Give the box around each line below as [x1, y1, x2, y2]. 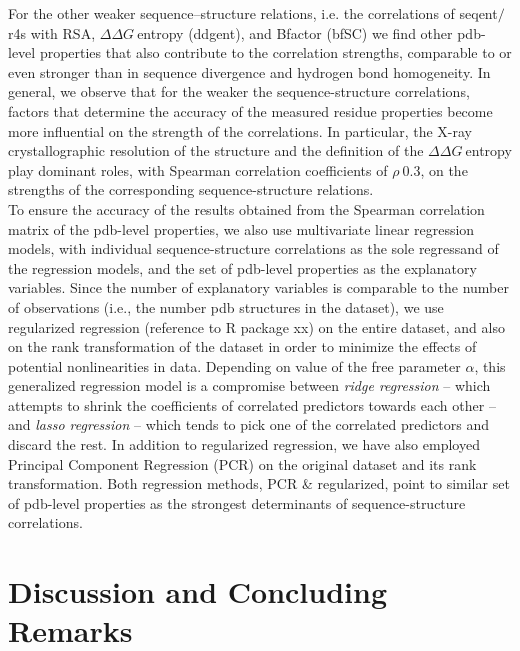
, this [474, 355, 506, 376]
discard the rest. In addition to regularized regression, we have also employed [8, 434, 480, 455]
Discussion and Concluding [8, 571, 387, 612]
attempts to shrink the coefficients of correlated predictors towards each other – [8, 394, 496, 415]
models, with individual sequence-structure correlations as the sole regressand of [8, 238, 499, 259]
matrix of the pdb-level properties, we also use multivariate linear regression [8, 218, 475, 239]
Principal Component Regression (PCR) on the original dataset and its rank [8, 453, 477, 474]
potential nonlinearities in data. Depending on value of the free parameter [8, 355, 461, 376]
